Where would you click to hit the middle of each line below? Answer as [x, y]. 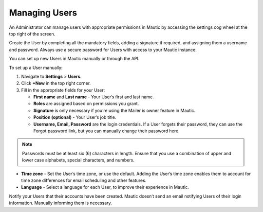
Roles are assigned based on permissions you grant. [86, 104]
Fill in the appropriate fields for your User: [63, 90]
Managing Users [43, 13]
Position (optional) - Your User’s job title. [75, 117]
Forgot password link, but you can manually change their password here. [106, 131]
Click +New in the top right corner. [56, 83]
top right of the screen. [32, 34]
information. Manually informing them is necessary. [60, 203]
